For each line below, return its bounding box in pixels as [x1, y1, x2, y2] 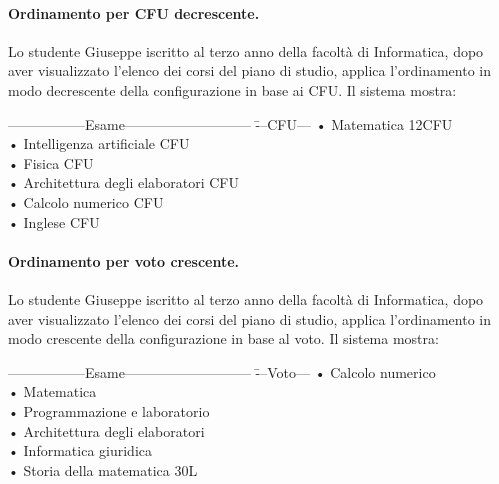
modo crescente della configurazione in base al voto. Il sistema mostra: [8, 328, 439, 349]
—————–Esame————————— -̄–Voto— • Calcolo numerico [8, 361, 436, 382]
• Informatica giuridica [8, 440, 152, 461]
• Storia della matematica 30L [8, 459, 198, 480]
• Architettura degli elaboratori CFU [8, 172, 239, 193]
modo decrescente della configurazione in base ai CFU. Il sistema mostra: [8, 79, 457, 100]
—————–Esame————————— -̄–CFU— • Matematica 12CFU [8, 113, 453, 134]
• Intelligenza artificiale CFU [8, 133, 190, 154]
